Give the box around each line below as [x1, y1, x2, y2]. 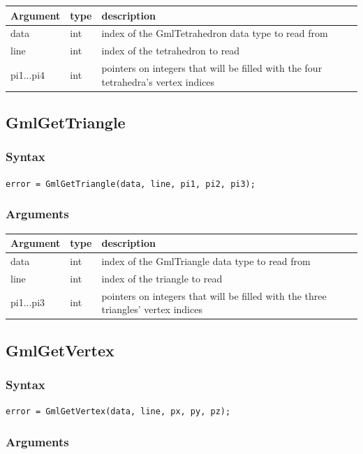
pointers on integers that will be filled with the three [101, 288, 327, 303]
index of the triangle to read [101, 271, 223, 285]
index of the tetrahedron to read [101, 43, 240, 58]
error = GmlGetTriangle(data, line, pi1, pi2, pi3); [6, 179, 255, 189]
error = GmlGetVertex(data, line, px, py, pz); [6, 407, 231, 417]
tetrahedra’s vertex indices [101, 74, 215, 89]
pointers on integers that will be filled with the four [101, 61, 323, 75]
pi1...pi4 [10, 67, 45, 82]
